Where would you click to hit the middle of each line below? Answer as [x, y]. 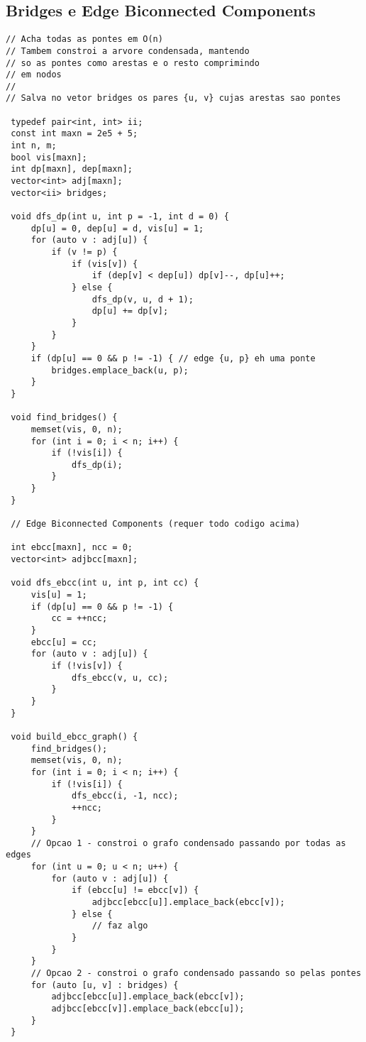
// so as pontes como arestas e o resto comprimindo [133, 63]
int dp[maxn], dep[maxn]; [72, 169]
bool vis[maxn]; [49, 157]
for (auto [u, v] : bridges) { [105, 985]
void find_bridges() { [64, 418]
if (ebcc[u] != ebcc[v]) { [135, 890]
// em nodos [34, 75]
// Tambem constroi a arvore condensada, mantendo [128, 51]
